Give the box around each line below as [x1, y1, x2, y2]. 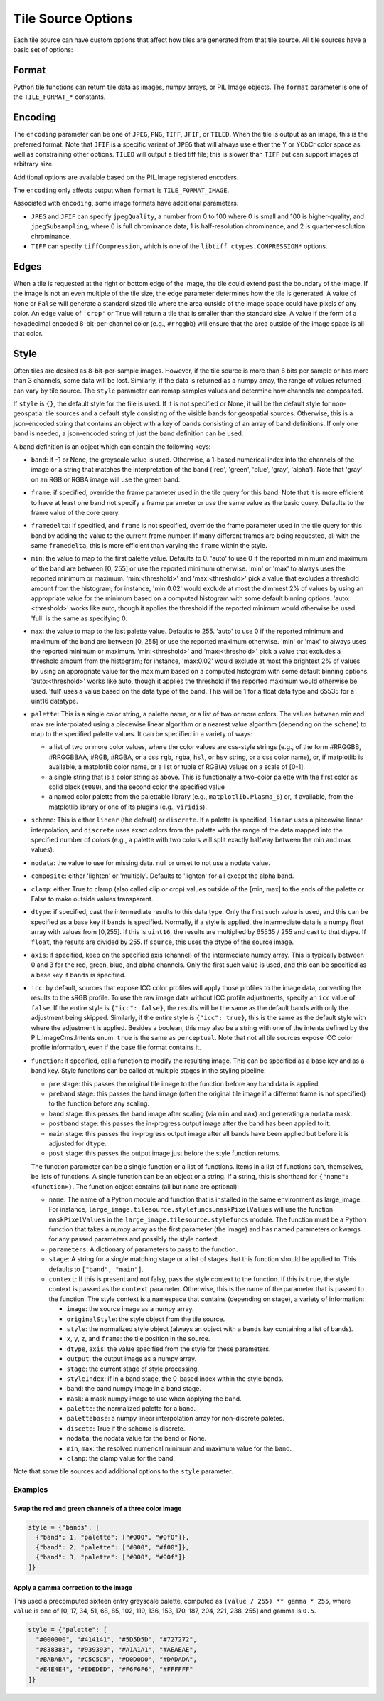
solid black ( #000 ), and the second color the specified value [48, 783, 225, 791]
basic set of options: [13, 45, 73, 53]
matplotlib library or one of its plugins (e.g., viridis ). [48, 802, 208, 811]
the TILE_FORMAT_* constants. [13, 92, 106, 101]
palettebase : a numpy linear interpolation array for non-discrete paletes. [66, 1414, 284, 1423]
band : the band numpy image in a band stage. [66, 1384, 202, 1393]
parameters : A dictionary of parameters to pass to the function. [48, 1245, 238, 1254]
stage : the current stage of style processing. [66, 1364, 199, 1373]
